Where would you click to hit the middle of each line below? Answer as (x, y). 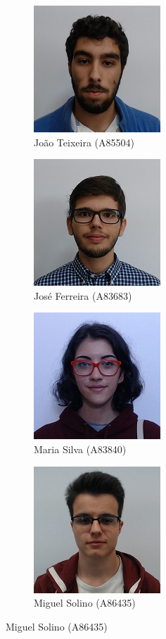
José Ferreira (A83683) (83, 295)
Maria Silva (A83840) (80, 449)
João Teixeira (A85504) (84, 142)
